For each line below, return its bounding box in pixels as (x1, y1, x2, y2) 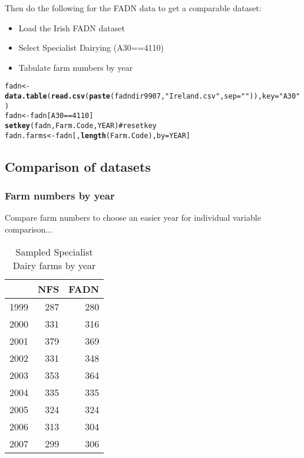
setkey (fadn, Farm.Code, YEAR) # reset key (5, 122, 157, 130)
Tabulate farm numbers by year (18, 61, 133, 73)
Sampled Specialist (15, 244, 93, 259)
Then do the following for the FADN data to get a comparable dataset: (5, 2, 262, 14)
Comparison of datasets (5, 157, 151, 175)
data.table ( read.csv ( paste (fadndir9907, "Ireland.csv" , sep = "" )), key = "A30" (5, 92, 300, 101)
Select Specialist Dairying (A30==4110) (18, 41, 164, 54)
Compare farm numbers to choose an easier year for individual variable (5, 211, 261, 224)
